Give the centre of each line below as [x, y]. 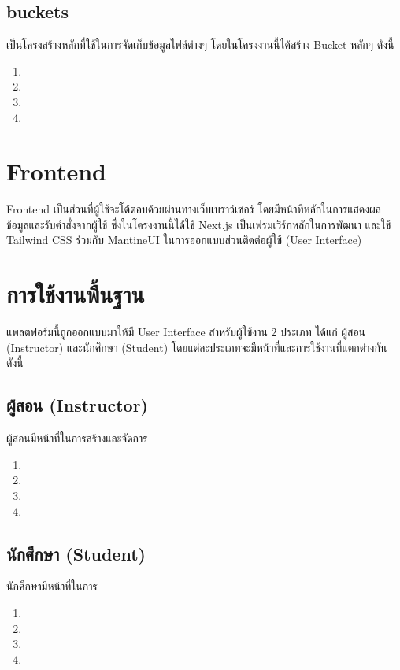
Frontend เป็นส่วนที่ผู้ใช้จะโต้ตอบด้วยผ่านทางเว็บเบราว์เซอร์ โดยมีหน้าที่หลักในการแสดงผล [194, 209]
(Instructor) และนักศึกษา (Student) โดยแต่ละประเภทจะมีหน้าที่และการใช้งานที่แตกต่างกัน [197, 347]
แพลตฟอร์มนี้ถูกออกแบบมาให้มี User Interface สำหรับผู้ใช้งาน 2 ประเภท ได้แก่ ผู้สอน [186, 332]
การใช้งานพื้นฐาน [76, 294]
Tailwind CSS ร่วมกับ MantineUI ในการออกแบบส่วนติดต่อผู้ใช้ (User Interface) [184, 240]
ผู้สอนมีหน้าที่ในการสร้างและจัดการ [77, 438]
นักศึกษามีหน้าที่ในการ [52, 586]
